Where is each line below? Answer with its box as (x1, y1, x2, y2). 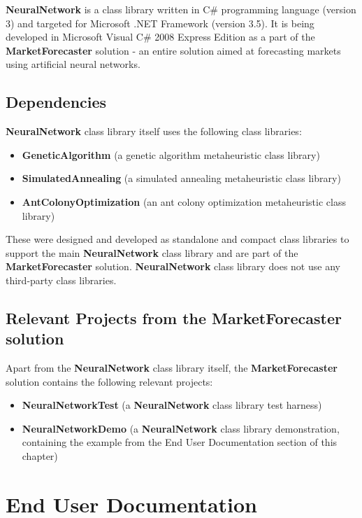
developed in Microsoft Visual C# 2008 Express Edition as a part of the (6, 29, 315, 44)
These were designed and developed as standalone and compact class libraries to (6, 232, 349, 246)
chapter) (22, 449, 58, 463)
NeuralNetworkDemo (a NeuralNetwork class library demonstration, (22, 421, 340, 435)
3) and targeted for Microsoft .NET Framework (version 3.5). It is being (6, 15, 314, 30)
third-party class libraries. (6, 272, 117, 287)
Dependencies (6, 91, 107, 113)
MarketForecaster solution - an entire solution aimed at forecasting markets (6, 43, 341, 57)
